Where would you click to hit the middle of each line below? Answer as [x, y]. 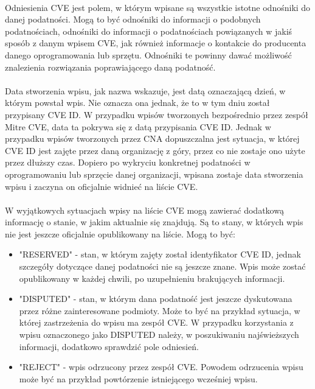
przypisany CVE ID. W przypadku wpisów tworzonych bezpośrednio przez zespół [157, 114]
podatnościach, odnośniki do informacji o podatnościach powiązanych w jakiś [149, 31]
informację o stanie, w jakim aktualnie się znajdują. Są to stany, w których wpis [154, 222]
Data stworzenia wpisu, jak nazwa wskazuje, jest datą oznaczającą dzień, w [145, 90]
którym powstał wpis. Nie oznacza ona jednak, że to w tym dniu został [137, 103]
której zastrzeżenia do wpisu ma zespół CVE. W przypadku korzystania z [156, 322]
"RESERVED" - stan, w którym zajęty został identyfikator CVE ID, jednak [160, 254]
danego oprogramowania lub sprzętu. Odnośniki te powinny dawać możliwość [148, 54]
